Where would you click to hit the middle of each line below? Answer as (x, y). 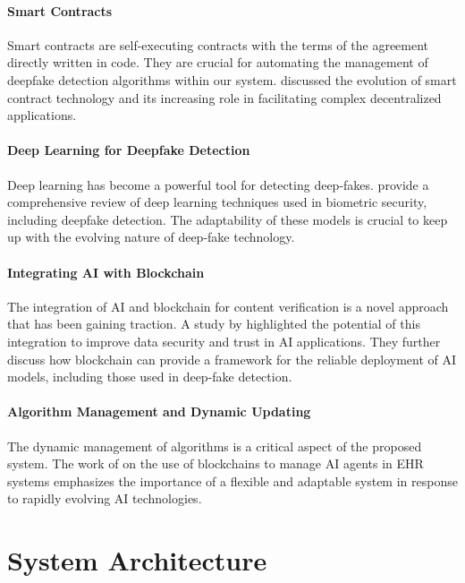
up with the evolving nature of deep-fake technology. (151, 237)
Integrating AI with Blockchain (106, 272)
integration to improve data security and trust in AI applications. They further (224, 341)
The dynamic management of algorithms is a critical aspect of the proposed (215, 446)
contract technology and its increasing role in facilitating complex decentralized (224, 97)
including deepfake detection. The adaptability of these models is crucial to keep (228, 219)
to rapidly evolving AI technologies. (105, 498)
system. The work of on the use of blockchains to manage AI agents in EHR (216, 463)
